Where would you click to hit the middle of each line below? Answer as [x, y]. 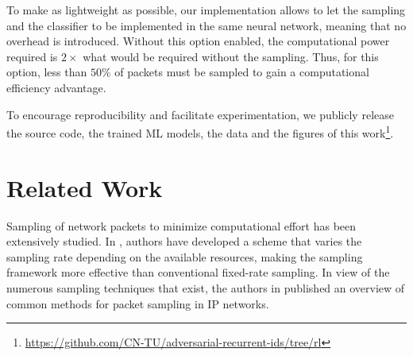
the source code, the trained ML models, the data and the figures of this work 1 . [200, 132]
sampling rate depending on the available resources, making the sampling [185, 256]
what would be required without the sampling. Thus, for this [231, 56]
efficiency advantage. [56, 87]
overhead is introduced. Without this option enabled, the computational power [198, 41]
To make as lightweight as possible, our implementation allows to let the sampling [206, 10]
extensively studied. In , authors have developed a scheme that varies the [184, 241]
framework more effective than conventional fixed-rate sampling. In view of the [198, 272]
